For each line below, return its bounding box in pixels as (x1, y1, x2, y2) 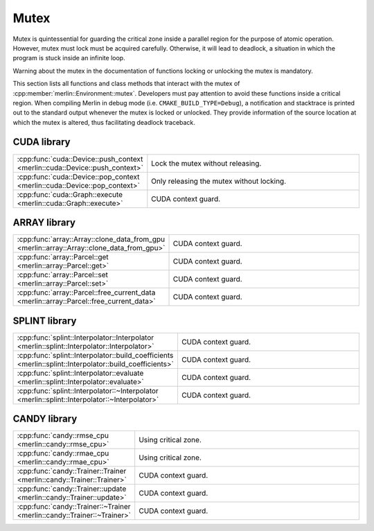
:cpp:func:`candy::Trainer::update (17, 484, 127, 494)
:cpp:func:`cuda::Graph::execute (17, 189, 123, 199)
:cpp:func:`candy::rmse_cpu (17, 430, 109, 440)
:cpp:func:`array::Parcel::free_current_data (17, 288, 156, 297)
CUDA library (12, 136, 71, 148)
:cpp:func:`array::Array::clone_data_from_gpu (17, 234, 166, 244)
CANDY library (12, 413, 78, 425)
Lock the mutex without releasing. (151, 158, 262, 168)
